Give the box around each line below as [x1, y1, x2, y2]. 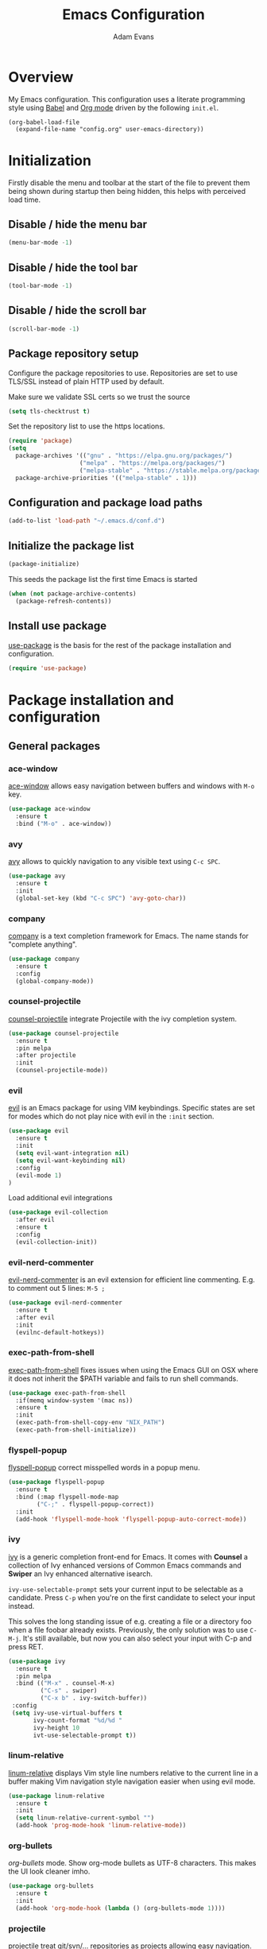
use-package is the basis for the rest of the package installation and [8, 640, 232, 649]
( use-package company [8, 955, 80, 963]
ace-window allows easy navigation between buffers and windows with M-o [8, 781, 255, 791]
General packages [8, 739, 101, 753]
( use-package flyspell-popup [8, 1478, 105, 1486]
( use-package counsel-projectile [8, 1029, 119, 1037]
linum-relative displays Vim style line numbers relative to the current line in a [8, 1768, 258, 1777]
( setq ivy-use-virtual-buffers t [11, 1709, 123, 1717]
